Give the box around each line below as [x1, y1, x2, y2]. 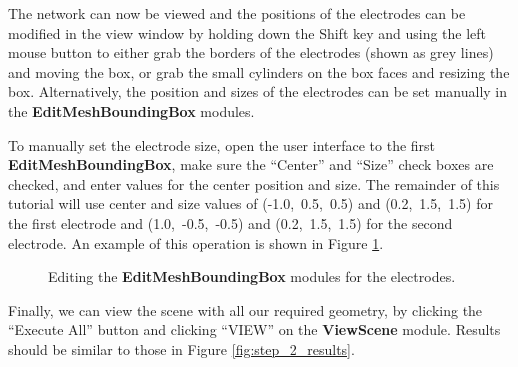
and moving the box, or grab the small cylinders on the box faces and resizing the [8, 61, 510, 82]
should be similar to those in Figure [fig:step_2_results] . [8, 338, 355, 359]
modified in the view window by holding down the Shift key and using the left [8, 22, 487, 43]
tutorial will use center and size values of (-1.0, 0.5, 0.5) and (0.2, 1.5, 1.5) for [8, 193, 493, 214]
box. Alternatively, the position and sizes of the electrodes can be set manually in [8, 81, 508, 102]
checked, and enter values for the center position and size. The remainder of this [8, 173, 500, 194]
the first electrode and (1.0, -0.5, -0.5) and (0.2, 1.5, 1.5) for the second [8, 212, 453, 233]
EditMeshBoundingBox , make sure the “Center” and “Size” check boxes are [8, 154, 494, 175]
